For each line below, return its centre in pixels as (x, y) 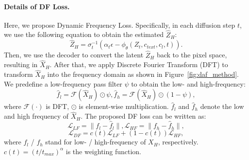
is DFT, (58, 106)
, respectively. (178, 142)
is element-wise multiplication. (124, 106)
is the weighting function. (104, 151)
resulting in (21, 64)
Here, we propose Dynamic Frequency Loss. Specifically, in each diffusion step (120, 25)
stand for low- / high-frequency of (96, 142)
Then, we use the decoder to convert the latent (74, 55)
